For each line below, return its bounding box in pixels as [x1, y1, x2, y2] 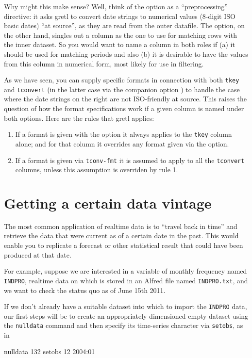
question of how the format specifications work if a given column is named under [4, 103, 244, 114]
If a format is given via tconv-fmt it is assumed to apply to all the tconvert [15, 155, 245, 165]
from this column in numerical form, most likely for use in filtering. [4, 58, 204, 68]
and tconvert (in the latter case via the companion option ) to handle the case [4, 84, 240, 94]
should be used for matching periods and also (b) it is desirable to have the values [4, 49, 248, 59]
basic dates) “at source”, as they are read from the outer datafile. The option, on [4, 20, 245, 31]
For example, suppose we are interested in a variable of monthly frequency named [4, 266, 247, 276]
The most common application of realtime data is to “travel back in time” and [4, 221, 237, 231]
